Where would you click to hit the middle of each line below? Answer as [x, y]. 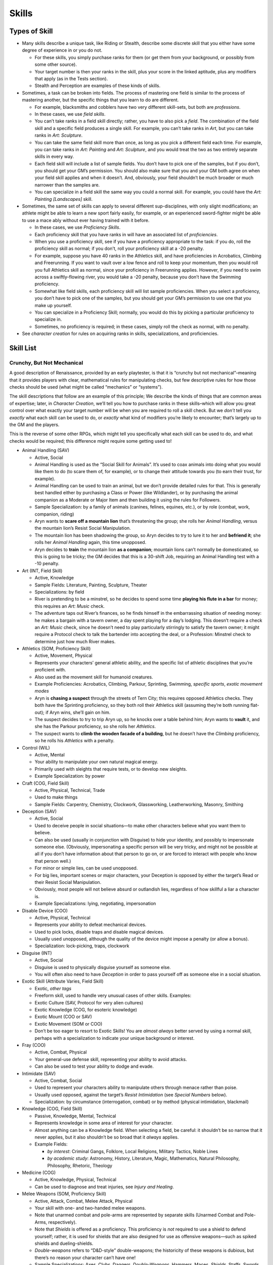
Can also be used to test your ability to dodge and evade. [94, 1066]
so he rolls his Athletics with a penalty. [75, 741]
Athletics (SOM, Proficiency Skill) [56, 649]
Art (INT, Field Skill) [42, 571]
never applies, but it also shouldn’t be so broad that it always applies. [107, 1137]
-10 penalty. [47, 564]
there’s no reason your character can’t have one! [85, 1257]
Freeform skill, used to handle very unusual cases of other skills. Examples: [113, 996]
